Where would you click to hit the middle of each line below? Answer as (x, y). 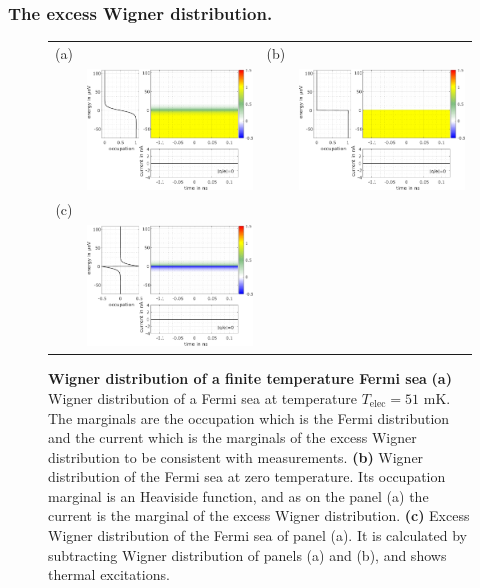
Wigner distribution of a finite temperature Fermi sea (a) (250, 378)
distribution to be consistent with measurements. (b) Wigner (236, 456)
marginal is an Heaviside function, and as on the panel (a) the (238, 495)
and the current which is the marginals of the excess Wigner (232, 437)
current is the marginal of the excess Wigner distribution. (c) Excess (259, 515)
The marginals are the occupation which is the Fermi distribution (249, 417)
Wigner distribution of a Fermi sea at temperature (202, 397)
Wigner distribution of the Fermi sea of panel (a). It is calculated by (258, 535)
